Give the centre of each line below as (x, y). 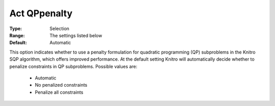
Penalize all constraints (59, 92)
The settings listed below (76, 35)
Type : (16, 29)
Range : (17, 35)
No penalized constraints (61, 85)
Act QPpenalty (41, 13)
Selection (60, 29)
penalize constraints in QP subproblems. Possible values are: (73, 66)
